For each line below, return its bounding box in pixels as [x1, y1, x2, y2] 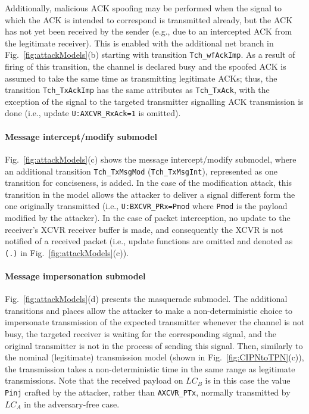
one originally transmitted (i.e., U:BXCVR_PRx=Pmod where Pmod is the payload [5, 200, 288, 212]
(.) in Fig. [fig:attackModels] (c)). [5, 246, 129, 259]
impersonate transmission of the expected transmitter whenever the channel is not [5, 316, 305, 328]
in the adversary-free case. [24, 397, 120, 410]
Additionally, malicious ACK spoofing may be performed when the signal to [5, 2, 282, 14]
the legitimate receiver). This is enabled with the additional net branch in [5, 36, 274, 49]
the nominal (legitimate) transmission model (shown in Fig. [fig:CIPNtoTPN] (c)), [5, 351, 304, 363]
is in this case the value [205, 374, 291, 387]
